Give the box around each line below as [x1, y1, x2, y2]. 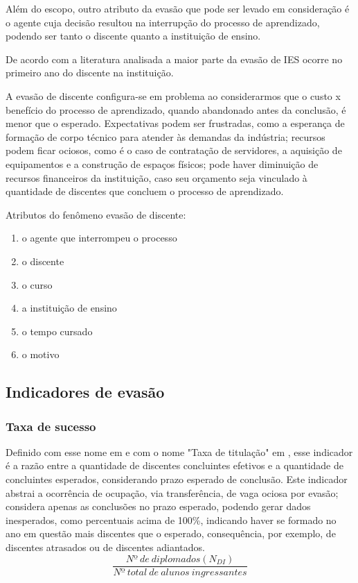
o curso [21, 277, 53, 291]
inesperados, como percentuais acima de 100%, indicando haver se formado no [6, 512, 337, 527]
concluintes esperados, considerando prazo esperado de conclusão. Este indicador [6, 472, 348, 487]
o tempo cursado [21, 323, 93, 338]
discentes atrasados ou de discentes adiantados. [6, 540, 205, 555]
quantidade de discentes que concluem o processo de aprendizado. [6, 184, 284, 198]
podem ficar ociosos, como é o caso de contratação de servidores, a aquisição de [6, 143, 342, 158]
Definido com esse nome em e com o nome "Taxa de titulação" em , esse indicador [6, 444, 353, 459]
